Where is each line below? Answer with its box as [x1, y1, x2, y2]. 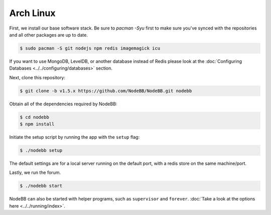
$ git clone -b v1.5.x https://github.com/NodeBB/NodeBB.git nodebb [20, 88, 192, 94]
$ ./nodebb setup [20, 148, 63, 153]
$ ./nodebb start [20, 183, 63, 189]
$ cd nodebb [20, 114, 50, 120]
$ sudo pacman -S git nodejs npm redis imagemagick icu [20, 45, 161, 51]
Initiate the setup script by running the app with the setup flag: [9, 134, 140, 140]
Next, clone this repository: [9, 74, 65, 80]
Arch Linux [9, 8, 56, 19]
